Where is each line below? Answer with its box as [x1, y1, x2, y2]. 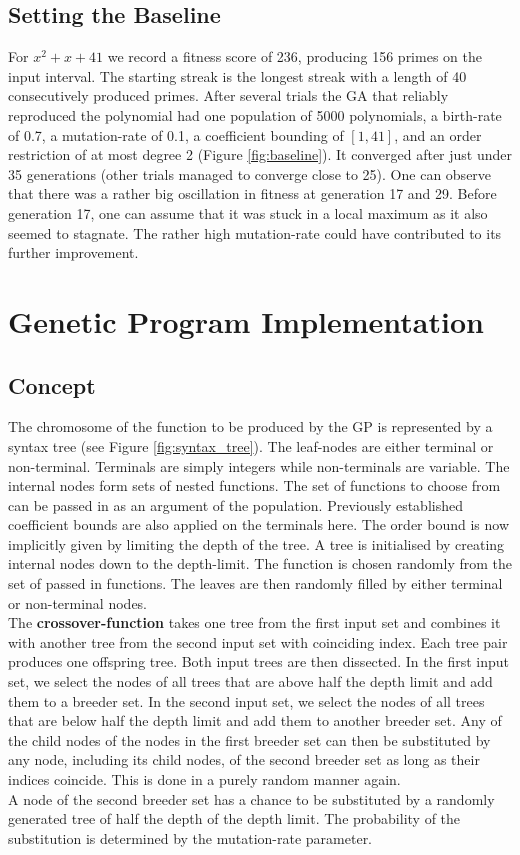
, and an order [394, 124, 482, 145]
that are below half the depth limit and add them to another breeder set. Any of [8, 710, 502, 731]
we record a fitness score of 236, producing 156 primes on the [107, 46, 482, 67]
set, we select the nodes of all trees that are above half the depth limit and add [8, 671, 493, 692]
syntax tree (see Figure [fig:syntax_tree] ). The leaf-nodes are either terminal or [8, 435, 494, 456]
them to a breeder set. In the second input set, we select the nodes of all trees [8, 690, 485, 711]
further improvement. [8, 242, 139, 263]
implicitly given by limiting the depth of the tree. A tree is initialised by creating [8, 533, 505, 554]
